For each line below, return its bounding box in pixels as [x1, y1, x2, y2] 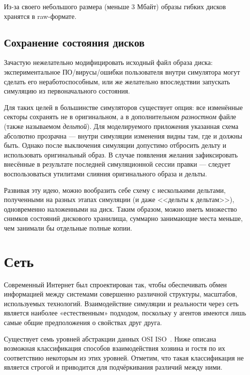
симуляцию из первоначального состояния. [4, 86, 130, 96]
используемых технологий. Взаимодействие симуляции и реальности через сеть [4, 298, 239, 308]
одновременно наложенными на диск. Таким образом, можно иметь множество [4, 203, 237, 214]
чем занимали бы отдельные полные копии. [4, 222, 132, 233]
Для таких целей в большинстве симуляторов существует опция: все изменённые [4, 102, 243, 112]
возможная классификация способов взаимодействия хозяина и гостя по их [4, 343, 225, 353]
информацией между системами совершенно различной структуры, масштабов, [4, 289, 237, 299]
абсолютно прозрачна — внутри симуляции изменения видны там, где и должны [4, 130, 242, 141]
